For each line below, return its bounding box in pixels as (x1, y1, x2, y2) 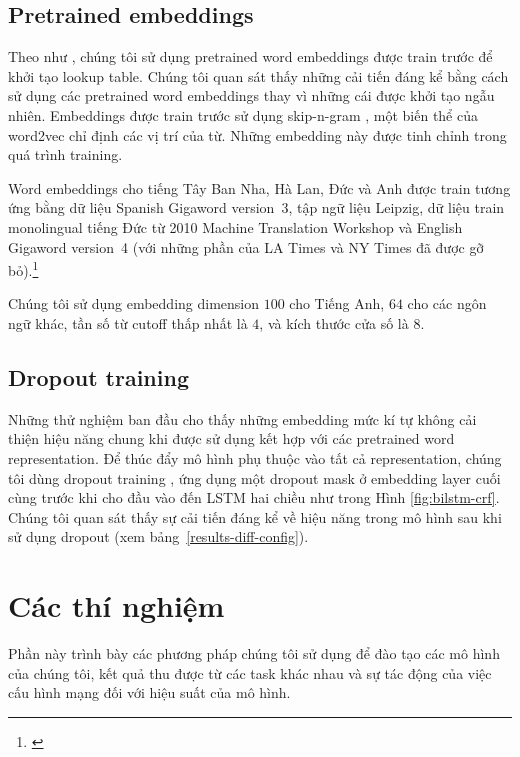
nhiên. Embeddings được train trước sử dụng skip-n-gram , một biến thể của (8, 104, 478, 125)
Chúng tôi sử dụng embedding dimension (8, 293, 260, 314)
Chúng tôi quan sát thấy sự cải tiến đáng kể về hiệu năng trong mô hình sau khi (8, 506, 502, 527)
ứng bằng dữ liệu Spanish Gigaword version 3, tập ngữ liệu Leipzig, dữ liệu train (8, 197, 505, 218)
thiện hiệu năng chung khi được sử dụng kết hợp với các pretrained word (8, 428, 455, 449)
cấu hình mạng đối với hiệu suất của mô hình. (8, 682, 291, 703)
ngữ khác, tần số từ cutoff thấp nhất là (8, 312, 248, 333)
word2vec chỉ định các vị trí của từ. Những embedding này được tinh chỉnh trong (8, 124, 507, 145)
